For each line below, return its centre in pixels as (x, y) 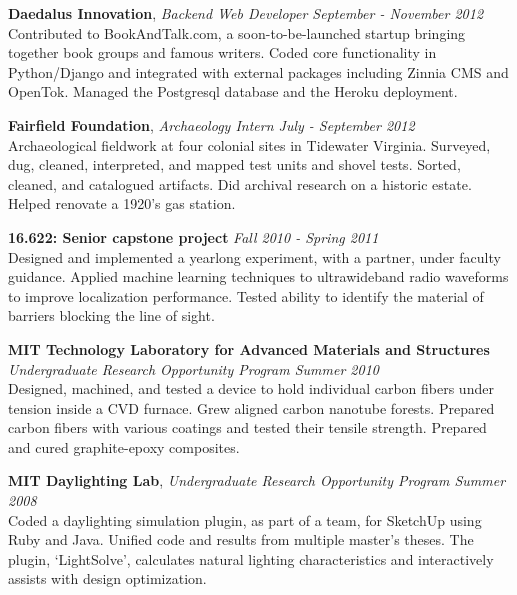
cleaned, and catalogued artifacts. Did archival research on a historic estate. (240, 183)
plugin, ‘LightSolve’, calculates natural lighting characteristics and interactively (251, 558)
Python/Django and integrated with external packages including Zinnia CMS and (258, 71)
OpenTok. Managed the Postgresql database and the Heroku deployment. (233, 91)
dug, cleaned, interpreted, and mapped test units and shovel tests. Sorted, (234, 164)
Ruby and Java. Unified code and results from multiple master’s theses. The (241, 539)
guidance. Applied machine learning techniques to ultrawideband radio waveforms (258, 276)
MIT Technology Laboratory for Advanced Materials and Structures (249, 348)
